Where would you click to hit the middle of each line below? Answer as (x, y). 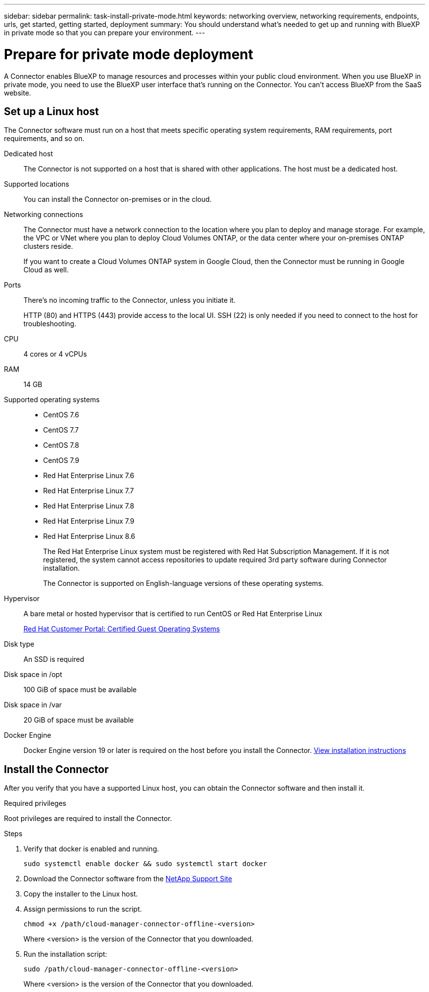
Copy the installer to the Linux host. (81, 894)
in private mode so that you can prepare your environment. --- (105, 33)
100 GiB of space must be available (80, 690)
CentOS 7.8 (61, 445)
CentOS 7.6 (61, 415)
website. (18, 93)
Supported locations (37, 184)
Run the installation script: (65, 954)
